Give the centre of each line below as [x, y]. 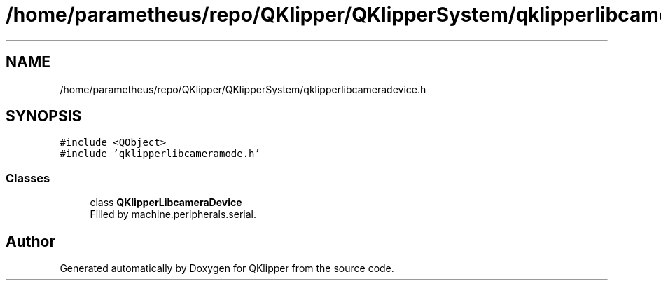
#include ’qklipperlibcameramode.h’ [160, 154]
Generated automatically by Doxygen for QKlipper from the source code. [227, 268]
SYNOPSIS [44, 116]
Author [30, 241]
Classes [28, 178]
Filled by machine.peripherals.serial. [173, 214]
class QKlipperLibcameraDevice [166, 203]
